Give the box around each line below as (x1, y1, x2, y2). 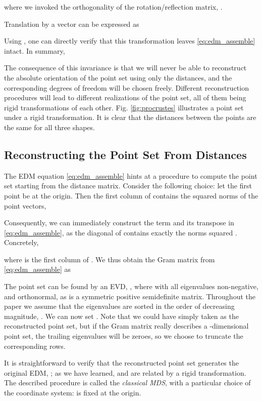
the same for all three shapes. (4, 122, 95, 132)
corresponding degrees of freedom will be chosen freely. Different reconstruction (4, 82, 249, 93)
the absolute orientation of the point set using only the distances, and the (4, 72, 232, 83)
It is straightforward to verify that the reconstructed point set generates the (4, 357, 239, 368)
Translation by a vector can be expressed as (4, 18, 139, 29)
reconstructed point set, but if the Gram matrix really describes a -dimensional (4, 320, 249, 331)
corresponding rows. (4, 340, 66, 351)
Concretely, (4, 237, 39, 248)
